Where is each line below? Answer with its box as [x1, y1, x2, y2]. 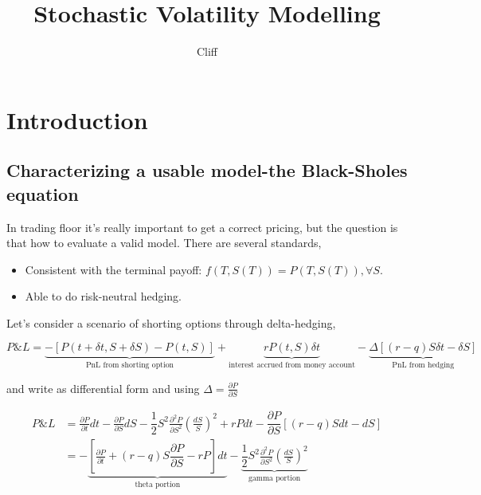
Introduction [6, 103, 148, 136]
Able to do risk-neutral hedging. [25, 288, 182, 304]
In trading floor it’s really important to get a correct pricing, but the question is [6, 218, 398, 235]
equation [6, 181, 79, 206]
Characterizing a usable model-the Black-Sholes [6, 158, 408, 183]
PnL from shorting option [85, 361, 174, 370]
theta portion [135, 481, 181, 489]
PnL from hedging [392, 361, 455, 370]
